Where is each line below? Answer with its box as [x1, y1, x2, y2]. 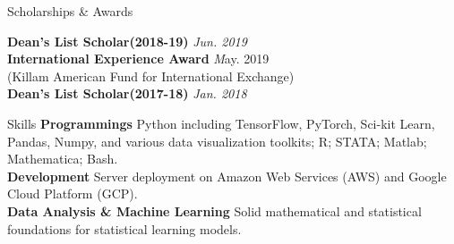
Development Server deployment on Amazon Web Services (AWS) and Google [7, 166, 447, 185]
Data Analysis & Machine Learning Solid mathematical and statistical [7, 201, 422, 220]
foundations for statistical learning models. [7, 219, 242, 238]
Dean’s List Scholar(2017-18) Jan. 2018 [7, 84, 247, 103]
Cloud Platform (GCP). [7, 184, 138, 203]
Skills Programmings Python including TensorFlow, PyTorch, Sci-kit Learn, [7, 114, 435, 132]
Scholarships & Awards [7, 2, 133, 20]
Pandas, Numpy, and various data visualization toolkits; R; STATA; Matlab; [7, 131, 427, 150]
